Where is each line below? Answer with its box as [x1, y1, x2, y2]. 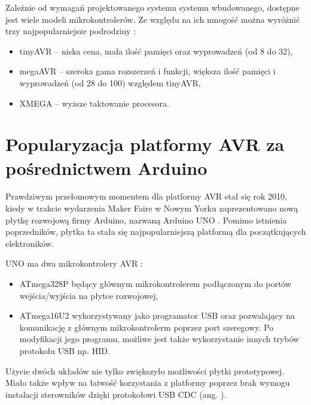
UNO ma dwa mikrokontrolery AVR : [5, 257, 143, 270]
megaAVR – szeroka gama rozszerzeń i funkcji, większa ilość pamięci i [19, 65, 276, 77]
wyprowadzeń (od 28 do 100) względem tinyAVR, [19, 76, 201, 89]
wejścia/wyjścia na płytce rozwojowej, [19, 289, 158, 301]
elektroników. [5, 237, 54, 249]
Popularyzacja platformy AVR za [5, 132, 285, 156]
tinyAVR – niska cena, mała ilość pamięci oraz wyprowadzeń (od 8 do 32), [19, 44, 293, 57]
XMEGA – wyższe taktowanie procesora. [19, 96, 169, 109]
